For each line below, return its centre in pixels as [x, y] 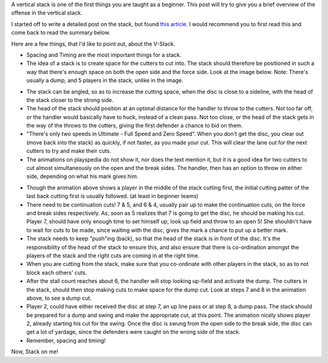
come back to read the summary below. [61, 33]
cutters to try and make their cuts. [69, 151]
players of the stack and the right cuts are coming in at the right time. [113, 256]
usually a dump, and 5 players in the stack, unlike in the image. [105, 80]
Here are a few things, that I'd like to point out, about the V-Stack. [93, 44]
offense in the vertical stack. [47, 13]
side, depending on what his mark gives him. [82, 177]
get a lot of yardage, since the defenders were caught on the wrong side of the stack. [134, 332]
